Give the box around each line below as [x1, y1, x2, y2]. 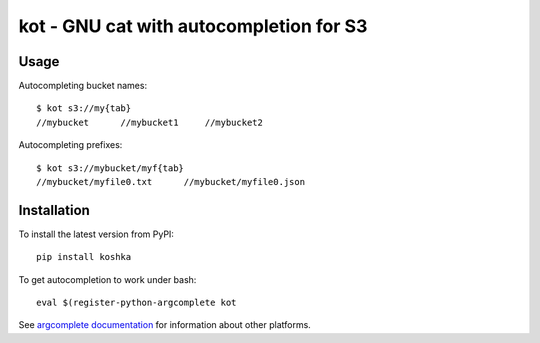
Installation [18, 201, 90, 219]
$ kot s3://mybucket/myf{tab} [36, 162, 185, 174]
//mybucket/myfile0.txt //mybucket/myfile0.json [36, 176, 305, 188]
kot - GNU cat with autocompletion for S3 [18, 15, 368, 37]
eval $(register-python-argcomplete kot [36, 297, 237, 309]
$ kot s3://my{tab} [36, 103, 132, 114]
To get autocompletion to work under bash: [18, 273, 197, 285]
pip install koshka [36, 251, 132, 263]
